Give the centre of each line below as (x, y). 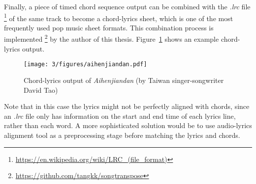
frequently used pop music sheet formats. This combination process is (109, 27)
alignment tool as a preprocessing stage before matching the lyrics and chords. (122, 135)
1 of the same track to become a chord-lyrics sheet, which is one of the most (119, 17)
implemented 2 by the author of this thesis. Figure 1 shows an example (112, 38)
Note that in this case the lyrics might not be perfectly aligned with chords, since (127, 106)
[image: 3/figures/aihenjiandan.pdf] (85, 65)
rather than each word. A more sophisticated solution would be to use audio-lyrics (128, 125)
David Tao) (41, 90)
